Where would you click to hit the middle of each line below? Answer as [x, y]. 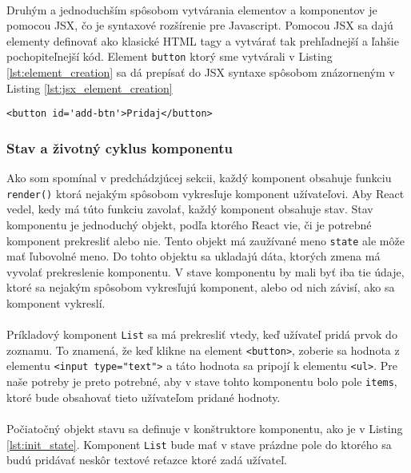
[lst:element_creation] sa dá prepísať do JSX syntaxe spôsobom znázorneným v [201, 72]
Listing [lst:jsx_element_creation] [90, 87]
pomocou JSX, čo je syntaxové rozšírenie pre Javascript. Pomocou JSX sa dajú [200, 25]
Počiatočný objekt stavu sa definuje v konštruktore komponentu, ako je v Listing [205, 428]
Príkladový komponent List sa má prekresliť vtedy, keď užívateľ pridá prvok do [202, 334]
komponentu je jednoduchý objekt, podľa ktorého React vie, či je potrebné [189, 224]
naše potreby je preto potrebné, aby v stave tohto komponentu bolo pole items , [202, 382]
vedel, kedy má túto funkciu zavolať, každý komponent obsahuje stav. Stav [190, 209]
